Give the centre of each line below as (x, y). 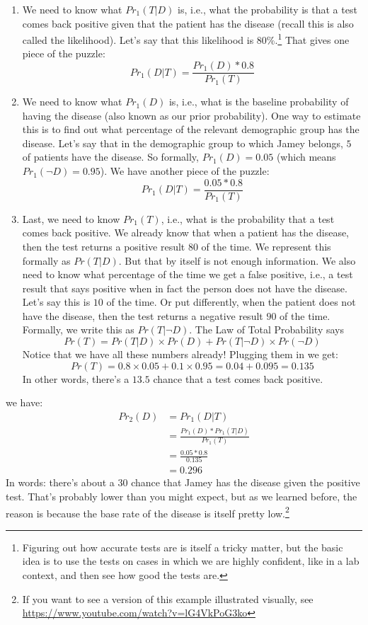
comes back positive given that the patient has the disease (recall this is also (188, 23)
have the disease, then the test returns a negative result (143, 315)
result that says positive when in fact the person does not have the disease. (185, 288)
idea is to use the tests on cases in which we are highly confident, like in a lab (191, 561)
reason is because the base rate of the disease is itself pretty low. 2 (148, 512)
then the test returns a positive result (104, 246)
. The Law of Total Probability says (266, 329)
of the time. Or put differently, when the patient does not (231, 302)
